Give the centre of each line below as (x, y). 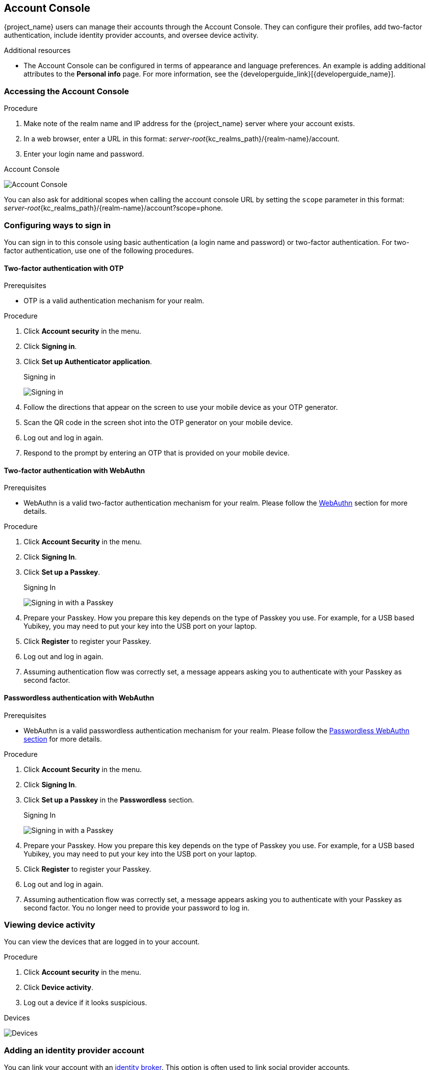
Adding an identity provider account (74, 1050)
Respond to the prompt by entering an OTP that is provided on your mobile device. (157, 453)
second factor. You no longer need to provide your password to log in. (137, 908)
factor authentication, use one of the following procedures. (99, 250)
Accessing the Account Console (66, 91)
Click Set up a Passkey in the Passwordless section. (109, 800)
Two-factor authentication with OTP (64, 268)
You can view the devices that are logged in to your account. (102, 942)
